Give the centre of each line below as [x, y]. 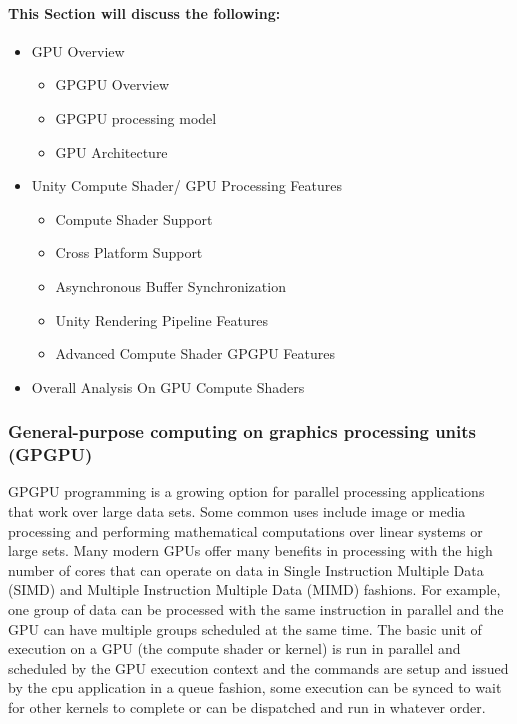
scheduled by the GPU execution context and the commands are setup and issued [258, 667]
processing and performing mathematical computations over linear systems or [245, 530]
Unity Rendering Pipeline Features [161, 319]
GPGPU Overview [112, 84]
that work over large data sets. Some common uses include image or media [237, 511]
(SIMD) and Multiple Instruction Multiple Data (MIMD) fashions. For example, [254, 589]
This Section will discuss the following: [144, 12]
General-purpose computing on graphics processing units [242, 431]
